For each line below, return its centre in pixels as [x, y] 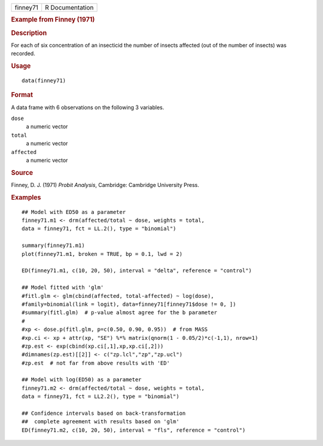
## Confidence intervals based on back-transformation [104, 413]
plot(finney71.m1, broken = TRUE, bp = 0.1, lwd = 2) [102, 254]
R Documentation [69, 7]
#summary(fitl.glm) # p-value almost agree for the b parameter [120, 313]
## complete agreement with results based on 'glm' [100, 422]
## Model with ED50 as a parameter [74, 212]
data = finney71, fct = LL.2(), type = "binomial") [99, 229]
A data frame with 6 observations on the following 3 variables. [88, 107]
